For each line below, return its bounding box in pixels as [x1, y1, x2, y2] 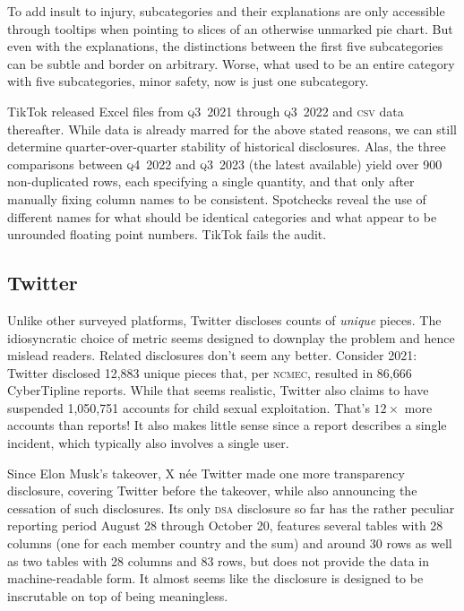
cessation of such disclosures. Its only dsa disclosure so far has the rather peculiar [7, 498, 455, 517]
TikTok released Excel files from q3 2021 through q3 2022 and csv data [7, 101, 404, 120]
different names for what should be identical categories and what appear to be [7, 207, 437, 226]
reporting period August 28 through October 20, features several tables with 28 [7, 516, 443, 535]
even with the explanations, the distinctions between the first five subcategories [7, 37, 443, 56]
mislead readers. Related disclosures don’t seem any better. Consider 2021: [7, 346, 417, 365]
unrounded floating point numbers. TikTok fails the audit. [7, 225, 327, 244]
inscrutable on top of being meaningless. [7, 586, 228, 605]
